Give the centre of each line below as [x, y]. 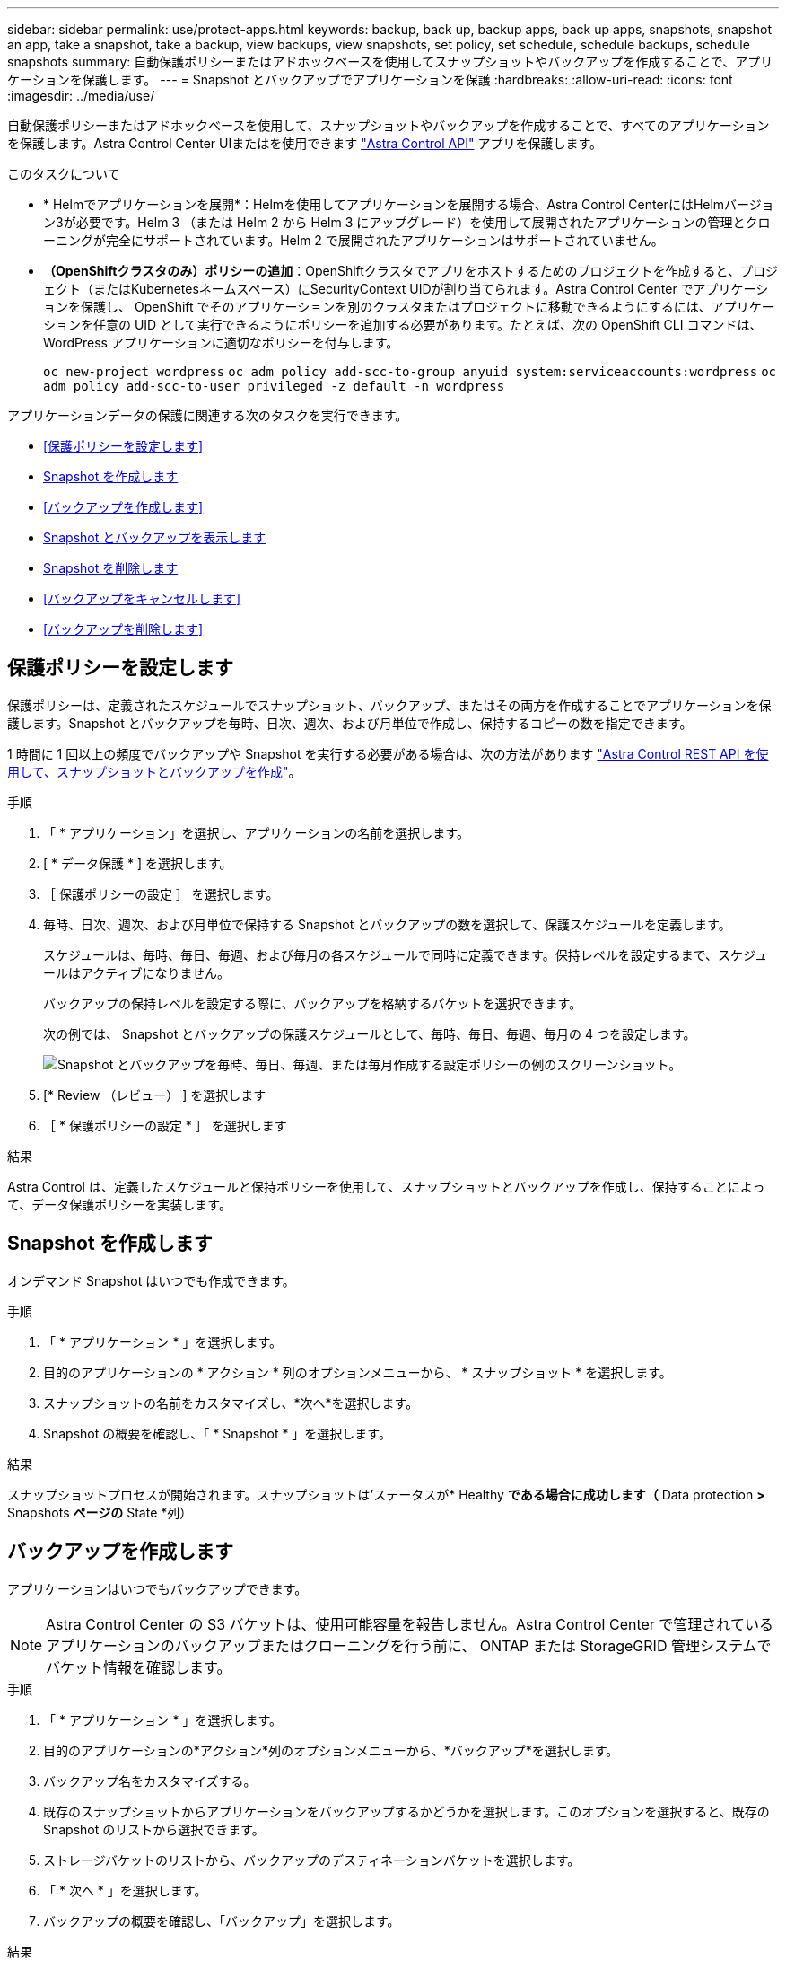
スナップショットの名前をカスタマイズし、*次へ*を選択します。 [231, 1403]
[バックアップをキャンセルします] [142, 598]
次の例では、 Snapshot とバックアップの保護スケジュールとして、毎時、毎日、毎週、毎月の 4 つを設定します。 [370, 1033]
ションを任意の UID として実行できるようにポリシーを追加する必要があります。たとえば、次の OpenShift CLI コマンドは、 [403, 325]
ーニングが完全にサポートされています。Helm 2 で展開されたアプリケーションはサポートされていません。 [354, 240]
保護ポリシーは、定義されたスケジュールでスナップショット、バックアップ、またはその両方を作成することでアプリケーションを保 [389, 705]
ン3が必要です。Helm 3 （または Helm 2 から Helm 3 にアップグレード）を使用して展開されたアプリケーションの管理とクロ [407, 222]
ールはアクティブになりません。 [137, 972]
